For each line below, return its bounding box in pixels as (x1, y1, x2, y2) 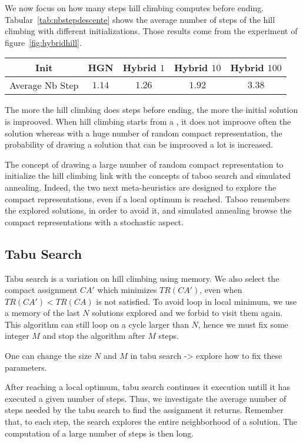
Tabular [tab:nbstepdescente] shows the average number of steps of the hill (5, 13, 275, 25)
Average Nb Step (9, 78, 79, 92)
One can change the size (5, 349, 92, 362)
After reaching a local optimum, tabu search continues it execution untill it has (5, 381, 290, 393)
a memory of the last (5, 307, 80, 319)
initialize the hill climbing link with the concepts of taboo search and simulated (5, 169, 291, 182)
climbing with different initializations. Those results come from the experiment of (5, 25, 298, 37)
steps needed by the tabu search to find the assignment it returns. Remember (5, 404, 284, 416)
